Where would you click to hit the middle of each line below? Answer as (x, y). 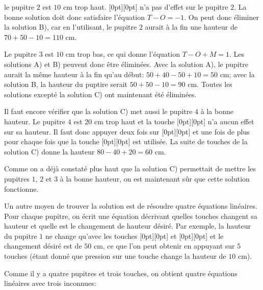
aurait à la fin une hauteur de (191, 27)
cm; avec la (237, 74)
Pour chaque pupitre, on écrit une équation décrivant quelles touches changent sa (131, 216)
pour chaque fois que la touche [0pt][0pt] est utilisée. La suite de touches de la (126, 141)
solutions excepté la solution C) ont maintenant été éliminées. (100, 94)
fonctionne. (21, 188)
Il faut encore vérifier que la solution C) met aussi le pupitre (98, 111)
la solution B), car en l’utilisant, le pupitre (71, 27)
